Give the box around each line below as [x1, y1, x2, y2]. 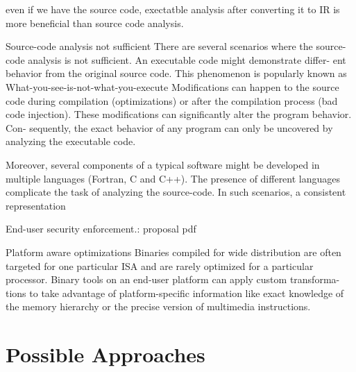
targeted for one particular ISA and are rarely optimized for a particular [6, 258, 314, 273]
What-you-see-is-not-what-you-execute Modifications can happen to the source [6, 79, 339, 94]
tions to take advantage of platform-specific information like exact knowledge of [6, 285, 344, 300]
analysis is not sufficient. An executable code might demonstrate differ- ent [28, 52, 346, 67]
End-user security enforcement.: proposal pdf [6, 221, 196, 236]
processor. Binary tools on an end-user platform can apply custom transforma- [6, 272, 340, 287]
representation [6, 198, 66, 212]
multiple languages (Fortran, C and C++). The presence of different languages [6, 171, 341, 185]
